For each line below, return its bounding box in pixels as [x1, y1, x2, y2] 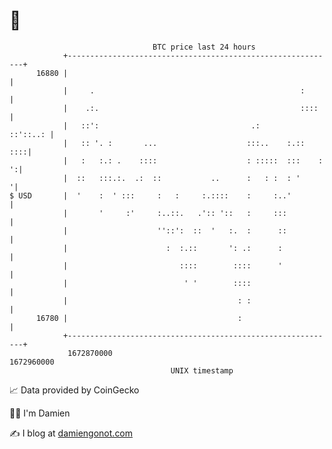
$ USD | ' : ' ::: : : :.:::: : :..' [9, 190, 292, 201]
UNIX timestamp [170, 365, 234, 376]
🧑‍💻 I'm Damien [9, 407, 71, 419]
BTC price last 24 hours [152, 42, 256, 52]
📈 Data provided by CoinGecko [9, 384, 140, 396]
